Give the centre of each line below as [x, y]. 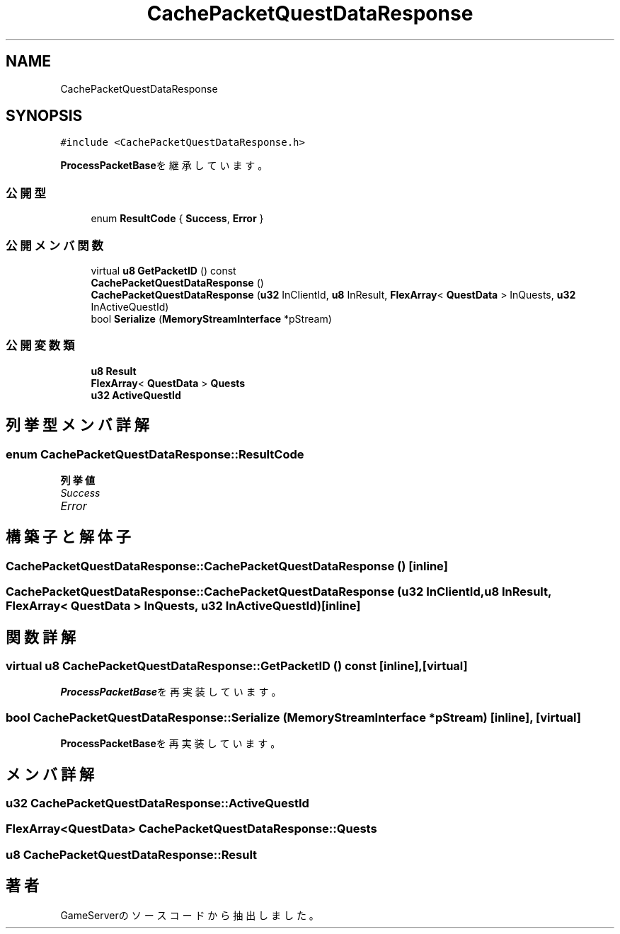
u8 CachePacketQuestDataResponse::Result [132, 854]
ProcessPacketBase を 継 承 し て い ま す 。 [164, 166]
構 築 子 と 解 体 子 [68, 537]
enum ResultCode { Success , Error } [177, 219]
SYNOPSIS [44, 116]
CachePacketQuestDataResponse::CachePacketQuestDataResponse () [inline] [227, 566]
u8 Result [114, 371]
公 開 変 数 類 [40, 346]
